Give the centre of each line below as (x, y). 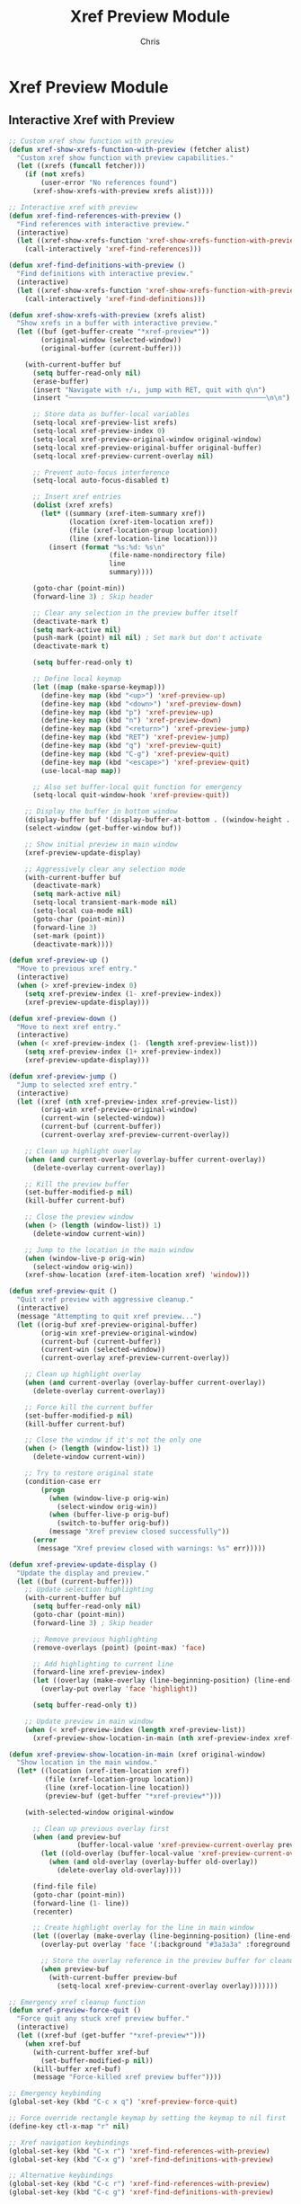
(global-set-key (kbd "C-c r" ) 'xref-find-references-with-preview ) (139, 2184)
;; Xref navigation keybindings (69, 2142)
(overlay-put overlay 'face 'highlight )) (120, 1689)
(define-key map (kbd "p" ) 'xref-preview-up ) (128, 712)
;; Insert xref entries (77, 497)
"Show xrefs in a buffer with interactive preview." (117, 324)
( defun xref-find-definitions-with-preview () (97, 266)
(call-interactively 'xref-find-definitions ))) (115, 298)
